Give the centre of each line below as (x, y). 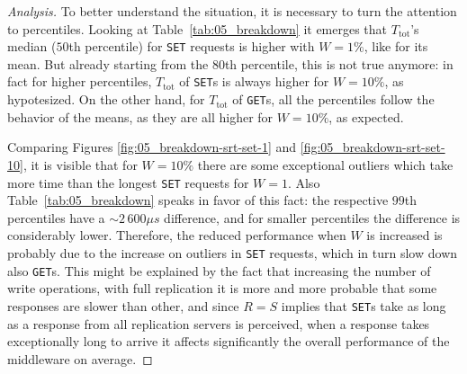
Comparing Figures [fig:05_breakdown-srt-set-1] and (152, 147)
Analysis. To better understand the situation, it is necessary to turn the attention (232, 11)
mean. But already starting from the (108, 63)
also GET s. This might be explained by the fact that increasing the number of (219, 270)
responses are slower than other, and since (123, 305)
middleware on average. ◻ (80, 358)
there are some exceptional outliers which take (325, 164)
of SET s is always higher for (254, 81)
